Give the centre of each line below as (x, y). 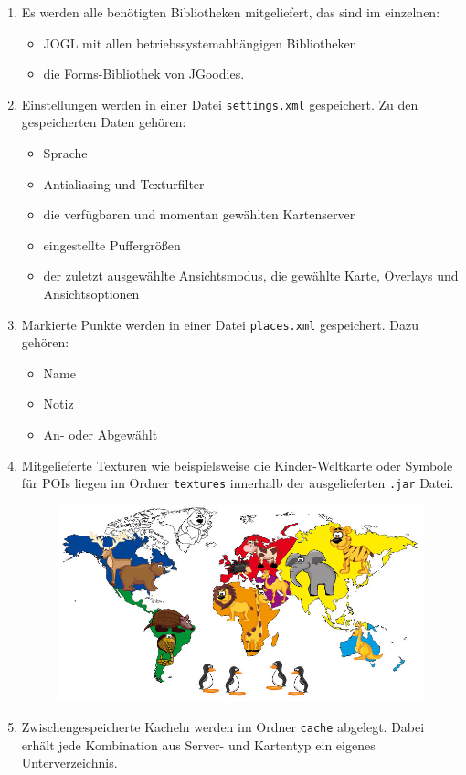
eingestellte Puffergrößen (112, 244)
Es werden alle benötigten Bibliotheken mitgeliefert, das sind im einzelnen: (231, 12)
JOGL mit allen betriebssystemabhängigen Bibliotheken (200, 42)
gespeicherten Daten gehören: (104, 122)
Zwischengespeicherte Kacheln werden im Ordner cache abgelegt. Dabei (223, 727)
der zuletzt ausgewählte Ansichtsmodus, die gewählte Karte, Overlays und (251, 276)
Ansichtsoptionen (91, 293)
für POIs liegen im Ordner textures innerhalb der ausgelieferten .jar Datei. (238, 483)
